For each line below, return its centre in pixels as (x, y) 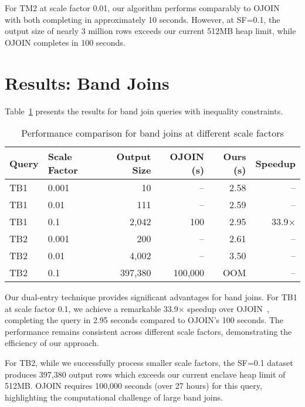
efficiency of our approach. (52, 343)
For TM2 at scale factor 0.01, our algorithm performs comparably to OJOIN (142, 8)
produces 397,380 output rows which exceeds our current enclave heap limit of (145, 374)
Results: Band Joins (87, 82)
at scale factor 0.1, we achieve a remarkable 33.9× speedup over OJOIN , (137, 308)
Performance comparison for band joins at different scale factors (152, 133)
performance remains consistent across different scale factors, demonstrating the (148, 331)
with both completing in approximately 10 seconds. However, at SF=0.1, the (143, 19)
